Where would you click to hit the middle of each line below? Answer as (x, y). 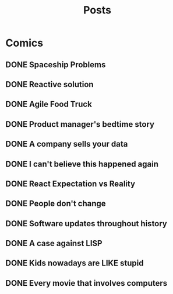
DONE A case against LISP (54, 243)
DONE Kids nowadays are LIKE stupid (75, 263)
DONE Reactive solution (50, 84)
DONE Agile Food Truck (49, 104)
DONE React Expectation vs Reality (70, 184)
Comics (24, 43)
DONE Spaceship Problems (56, 65)
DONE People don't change (56, 204)
